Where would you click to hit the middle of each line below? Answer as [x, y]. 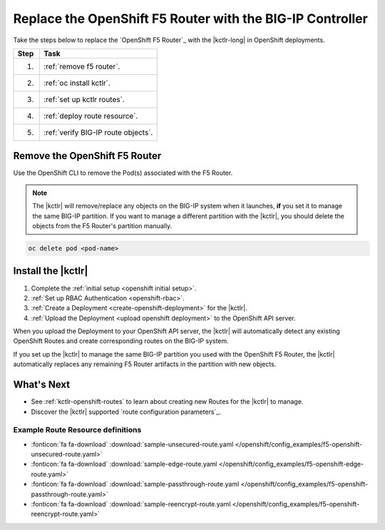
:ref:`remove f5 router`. [82, 66]
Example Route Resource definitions [77, 430]
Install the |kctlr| [51, 271]
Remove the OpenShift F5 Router [87, 156]
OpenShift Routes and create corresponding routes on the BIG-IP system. [121, 341]
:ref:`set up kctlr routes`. [84, 99]
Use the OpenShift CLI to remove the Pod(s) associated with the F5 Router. [123, 173]
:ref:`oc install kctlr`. [77, 83]
